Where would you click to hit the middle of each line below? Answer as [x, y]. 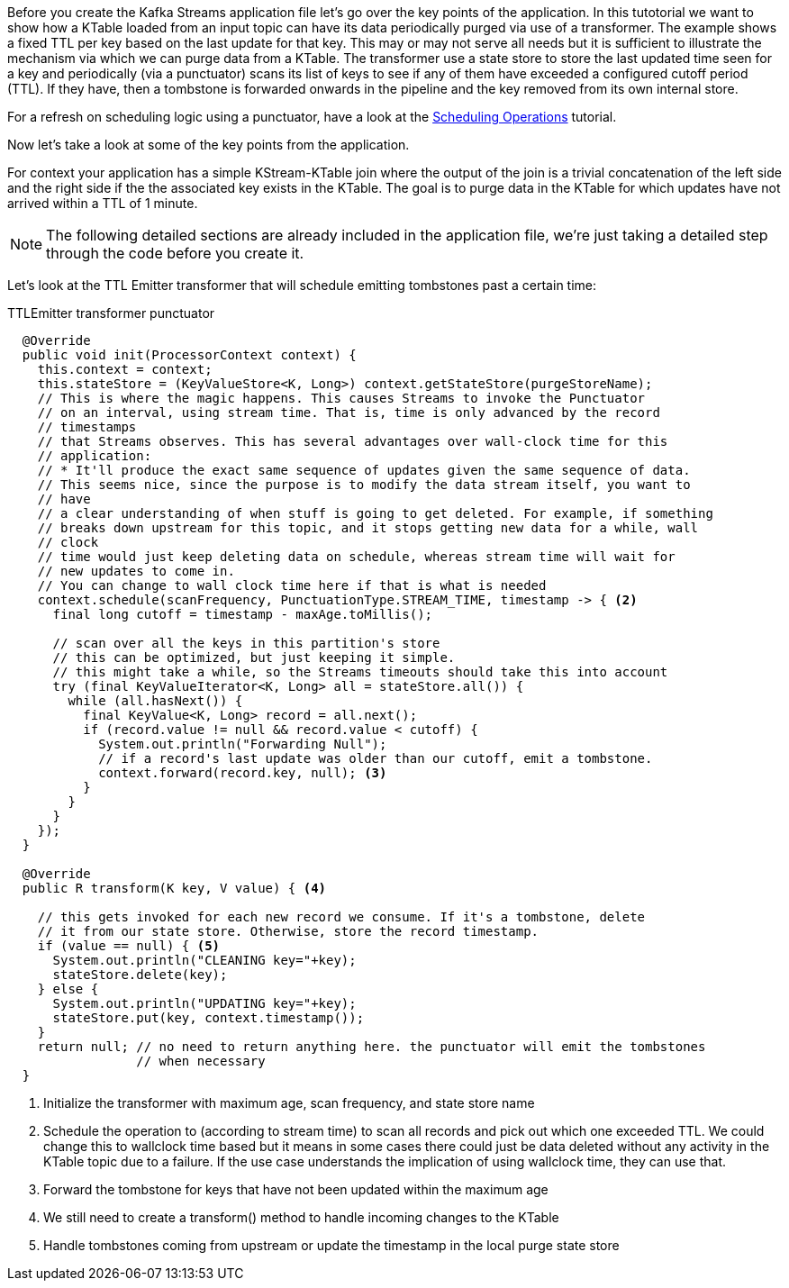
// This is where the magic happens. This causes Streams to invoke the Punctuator [341, 398]
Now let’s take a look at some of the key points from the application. [209, 145]
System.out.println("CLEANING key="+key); [204, 960]
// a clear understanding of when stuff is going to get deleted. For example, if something [375, 513]
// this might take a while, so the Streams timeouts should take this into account [360, 672]
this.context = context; [125, 369]
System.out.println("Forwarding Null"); [243, 744]
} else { [68, 989]
